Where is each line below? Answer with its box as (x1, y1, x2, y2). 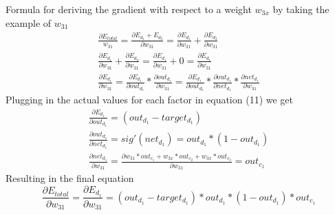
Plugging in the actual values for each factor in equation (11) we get (6, 92, 294, 107)
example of (6, 15, 52, 30)
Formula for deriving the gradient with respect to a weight (6, 2, 252, 16)
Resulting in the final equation (6, 171, 134, 185)
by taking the (272, 2, 329, 16)
